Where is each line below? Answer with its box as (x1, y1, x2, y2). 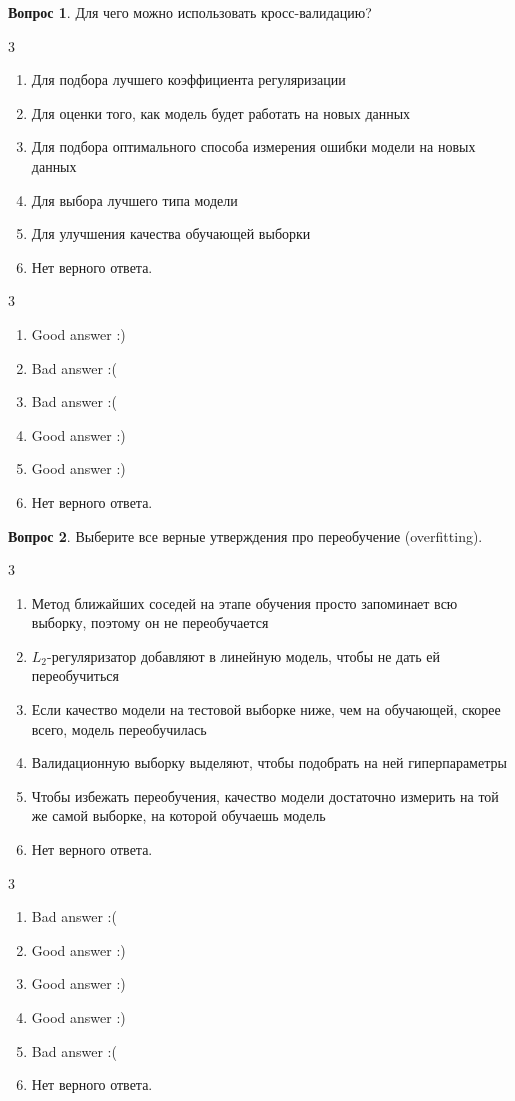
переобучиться (31, 665, 119, 686)
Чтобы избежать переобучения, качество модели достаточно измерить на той (31, 785, 499, 806)
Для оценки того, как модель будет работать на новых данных (31, 102, 411, 123)
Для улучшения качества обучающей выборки (31, 223, 311, 244)
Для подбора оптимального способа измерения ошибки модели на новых (31, 136, 476, 157)
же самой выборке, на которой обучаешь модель (31, 805, 326, 826)
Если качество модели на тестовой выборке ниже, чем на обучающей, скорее (31, 699, 501, 720)
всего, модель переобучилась (31, 718, 207, 739)
